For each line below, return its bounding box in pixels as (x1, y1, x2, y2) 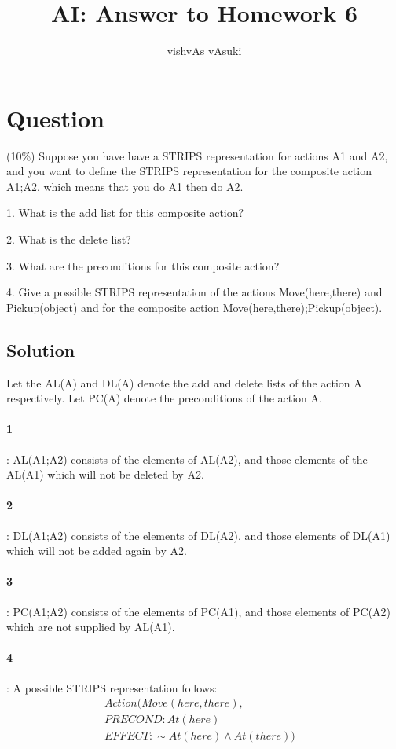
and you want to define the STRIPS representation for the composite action (6, 163, 372, 179)
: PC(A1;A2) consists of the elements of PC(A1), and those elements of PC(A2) (6, 603, 391, 619)
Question (6, 101, 104, 134)
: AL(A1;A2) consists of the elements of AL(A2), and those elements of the (6, 450, 368, 467)
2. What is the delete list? (6, 231, 131, 248)
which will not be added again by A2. (6, 542, 187, 559)
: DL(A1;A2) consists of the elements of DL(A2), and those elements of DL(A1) (6, 527, 390, 543)
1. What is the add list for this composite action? (6, 204, 244, 221)
